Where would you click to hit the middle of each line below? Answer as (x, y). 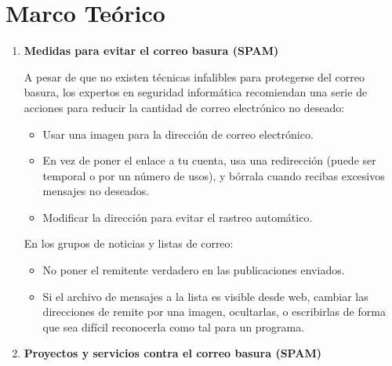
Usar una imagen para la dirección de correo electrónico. (178, 134)
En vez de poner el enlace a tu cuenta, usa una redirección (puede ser (209, 160)
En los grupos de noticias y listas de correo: (129, 243)
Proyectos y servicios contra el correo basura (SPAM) (172, 353)
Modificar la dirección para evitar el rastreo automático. (178, 217)
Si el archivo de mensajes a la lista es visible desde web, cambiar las (205, 296)
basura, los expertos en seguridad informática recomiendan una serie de (196, 92)
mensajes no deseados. (96, 191)
